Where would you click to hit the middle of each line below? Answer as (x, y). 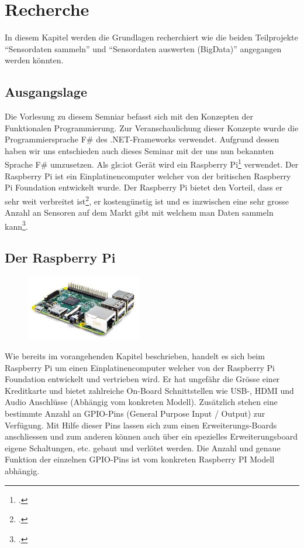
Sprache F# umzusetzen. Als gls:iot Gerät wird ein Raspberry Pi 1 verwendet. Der (152, 164)
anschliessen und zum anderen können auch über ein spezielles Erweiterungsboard (151, 436)
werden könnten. (34, 60)
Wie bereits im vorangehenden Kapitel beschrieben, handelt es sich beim (135, 355)
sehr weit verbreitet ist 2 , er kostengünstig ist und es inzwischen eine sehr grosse (147, 200)
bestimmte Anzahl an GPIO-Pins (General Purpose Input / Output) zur (135, 413)
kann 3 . (16, 225)
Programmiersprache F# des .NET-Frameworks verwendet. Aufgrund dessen (142, 139)
